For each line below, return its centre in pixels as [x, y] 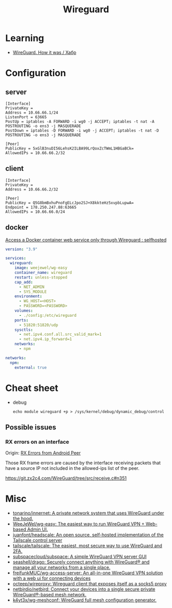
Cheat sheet [32, 388]
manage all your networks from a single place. [61, 568]
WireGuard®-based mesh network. [49, 595]
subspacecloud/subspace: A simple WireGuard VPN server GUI [80, 557]
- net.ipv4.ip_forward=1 [45, 339]
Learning [25, 38]
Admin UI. [38, 529]
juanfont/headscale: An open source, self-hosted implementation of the [88, 535]
